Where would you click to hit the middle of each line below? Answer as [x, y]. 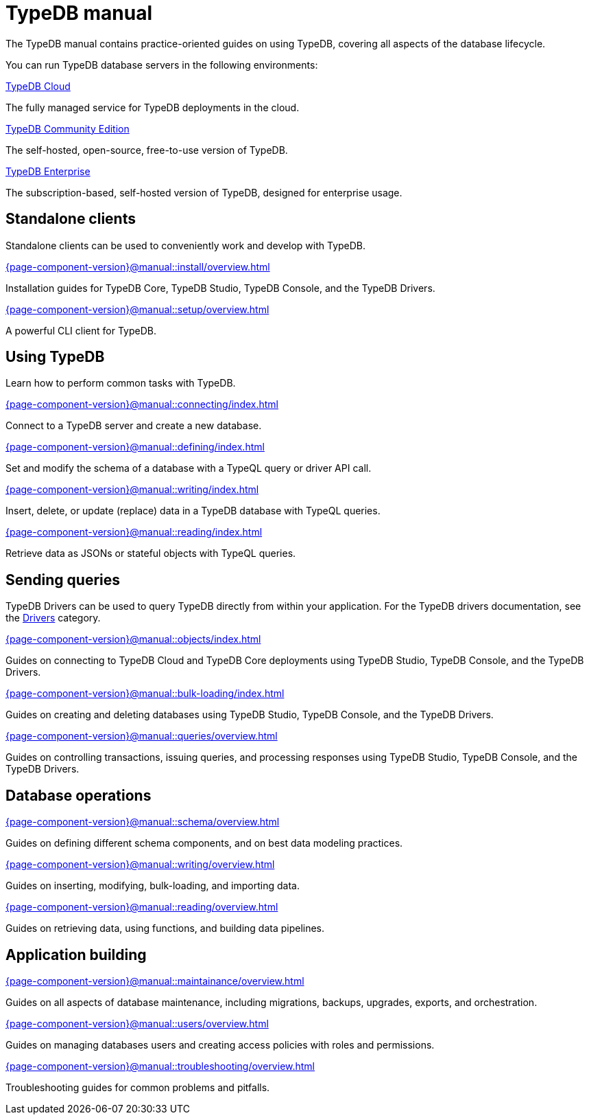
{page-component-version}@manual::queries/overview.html [142, 736]
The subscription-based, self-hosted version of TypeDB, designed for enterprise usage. [204, 192]
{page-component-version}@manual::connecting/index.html [142, 404]
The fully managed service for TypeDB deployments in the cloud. [153, 107]
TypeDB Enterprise [48, 171]
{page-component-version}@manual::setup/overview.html [137, 309]
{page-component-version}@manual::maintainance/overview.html [155, 981]
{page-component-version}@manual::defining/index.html [135, 447]
